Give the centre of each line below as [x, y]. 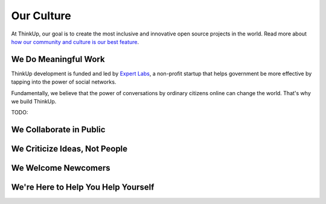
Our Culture [41, 16]
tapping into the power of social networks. [64, 82]
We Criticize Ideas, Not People [69, 149]
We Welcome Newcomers [61, 168]
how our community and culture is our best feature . [75, 42]
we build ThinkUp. [34, 102]
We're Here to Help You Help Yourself [83, 187]
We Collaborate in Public [58, 130]
